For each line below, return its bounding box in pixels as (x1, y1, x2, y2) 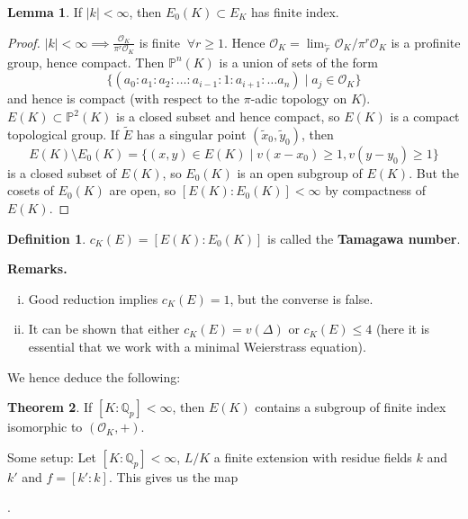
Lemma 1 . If (7, 3, 83, 21)
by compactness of (325, 181, 426, 200)
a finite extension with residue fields (213, 447, 412, 466)
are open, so (109, 181, 176, 200)
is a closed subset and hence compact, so (116, 107, 340, 126)
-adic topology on (250, 89, 347, 108)
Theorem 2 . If (7, 398, 93, 416)
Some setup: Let (7, 447, 97, 466)
